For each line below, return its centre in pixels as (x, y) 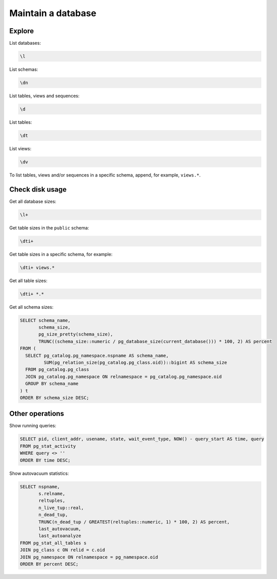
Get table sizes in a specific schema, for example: (61, 254)
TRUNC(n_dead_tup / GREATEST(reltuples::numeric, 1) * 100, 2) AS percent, (134, 522)
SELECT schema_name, (45, 320)
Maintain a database (53, 13)
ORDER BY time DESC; (45, 460)
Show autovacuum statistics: (39, 473)
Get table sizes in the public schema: (49, 228)
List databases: (25, 43)
